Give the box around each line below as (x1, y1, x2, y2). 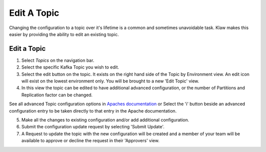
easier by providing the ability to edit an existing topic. (9, 31, 119, 37)
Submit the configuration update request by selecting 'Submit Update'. (21, 124, 165, 130)
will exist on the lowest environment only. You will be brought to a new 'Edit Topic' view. (21, 78, 199, 84)
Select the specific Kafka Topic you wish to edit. (21, 64, 119, 70)
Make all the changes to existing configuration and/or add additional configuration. (21, 116, 190, 123)
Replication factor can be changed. (21, 92, 93, 98)
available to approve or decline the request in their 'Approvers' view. (21, 138, 160, 144)
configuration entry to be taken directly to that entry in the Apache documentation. (9, 108, 177, 114)
